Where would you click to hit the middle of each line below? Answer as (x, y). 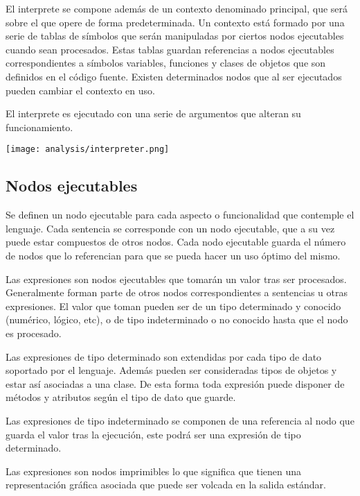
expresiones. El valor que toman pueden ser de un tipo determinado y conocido (173, 306)
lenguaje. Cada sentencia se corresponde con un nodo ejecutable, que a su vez (170, 228)
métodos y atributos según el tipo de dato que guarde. (121, 397)
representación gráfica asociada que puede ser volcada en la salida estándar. (166, 485)
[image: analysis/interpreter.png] (88, 149)
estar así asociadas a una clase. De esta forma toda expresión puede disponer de (175, 383)
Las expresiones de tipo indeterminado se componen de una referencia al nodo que (180, 420)
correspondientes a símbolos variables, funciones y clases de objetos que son (166, 63)
